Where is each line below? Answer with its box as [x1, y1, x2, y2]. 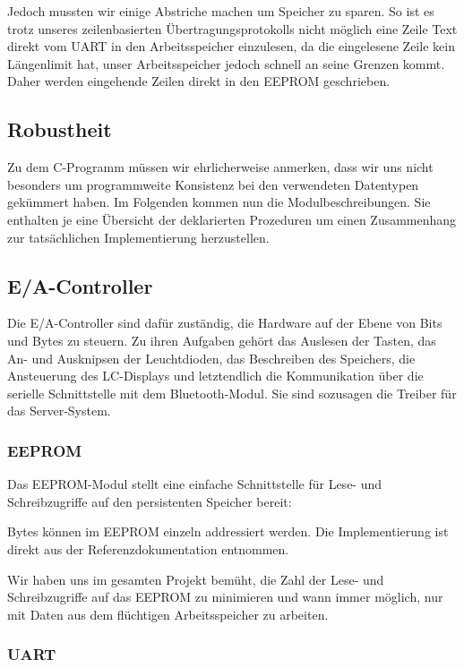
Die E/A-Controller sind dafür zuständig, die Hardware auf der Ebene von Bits [7, 313, 443, 332]
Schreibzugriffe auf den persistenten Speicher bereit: [7, 492, 292, 510]
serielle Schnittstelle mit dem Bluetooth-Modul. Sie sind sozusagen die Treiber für [7, 383, 457, 402]
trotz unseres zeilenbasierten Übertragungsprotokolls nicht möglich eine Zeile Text [7, 19, 458, 38]
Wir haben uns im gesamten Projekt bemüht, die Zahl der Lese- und [7, 570, 384, 588]
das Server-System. [7, 401, 111, 420]
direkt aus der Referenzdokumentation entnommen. [7, 539, 289, 558]
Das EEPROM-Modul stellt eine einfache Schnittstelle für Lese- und [7, 475, 382, 493]
